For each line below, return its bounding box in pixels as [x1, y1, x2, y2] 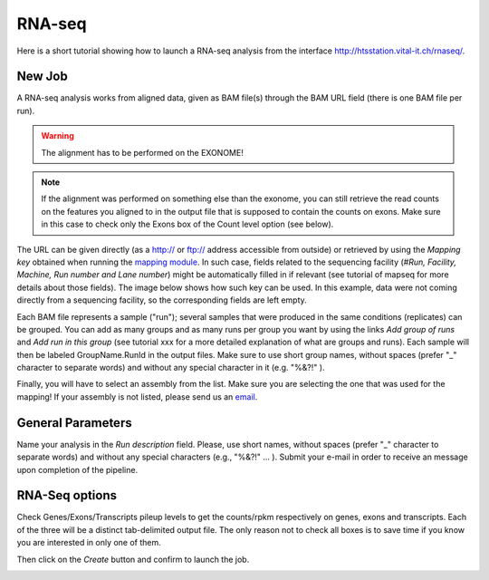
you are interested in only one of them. [16, 537, 162, 548]
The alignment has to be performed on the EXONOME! [41, 147, 244, 158]
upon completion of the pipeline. [16, 464, 139, 475]
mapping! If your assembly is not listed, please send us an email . [16, 391, 258, 402]
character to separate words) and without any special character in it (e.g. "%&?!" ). [16, 362, 325, 373]
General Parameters [16, 415, 132, 430]
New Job [16, 69, 68, 84]
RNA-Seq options [16, 488, 118, 503]
